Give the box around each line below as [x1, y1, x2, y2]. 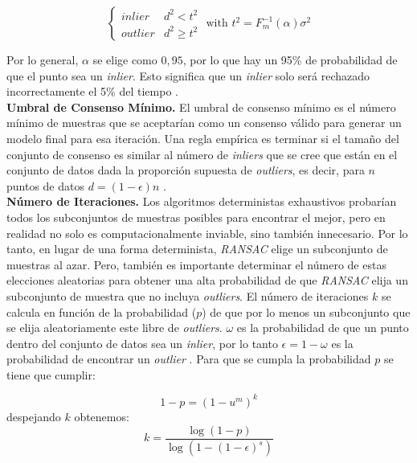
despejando [6, 408, 61, 424]
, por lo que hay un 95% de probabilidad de [182, 51, 398, 68]
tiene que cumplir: [6, 366, 96, 383]
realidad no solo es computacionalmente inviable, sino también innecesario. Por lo [6, 224, 408, 241]
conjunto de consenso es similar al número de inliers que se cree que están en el [6, 145, 398, 162]
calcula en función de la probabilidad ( [6, 303, 197, 320]
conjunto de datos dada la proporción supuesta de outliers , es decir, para [6, 162, 365, 178]
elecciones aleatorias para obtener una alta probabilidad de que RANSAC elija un [6, 272, 408, 289]
